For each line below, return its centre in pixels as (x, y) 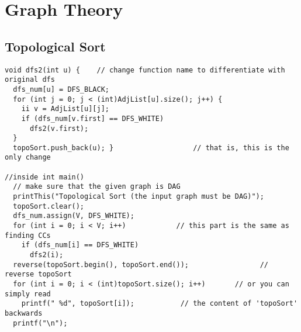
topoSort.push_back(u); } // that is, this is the (151, 148)
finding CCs (28, 235)
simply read (28, 294)
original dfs (30, 80)
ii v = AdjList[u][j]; (65, 109)
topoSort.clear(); (49, 206)
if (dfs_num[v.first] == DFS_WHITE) (93, 118)
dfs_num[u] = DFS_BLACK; (61, 89)
